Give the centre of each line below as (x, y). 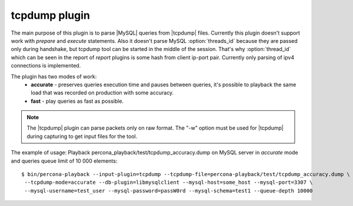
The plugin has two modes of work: (54, 76)
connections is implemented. (46, 66)
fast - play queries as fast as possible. (77, 101)
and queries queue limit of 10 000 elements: (64, 161)
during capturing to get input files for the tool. (82, 136)
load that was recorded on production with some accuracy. (102, 93)
